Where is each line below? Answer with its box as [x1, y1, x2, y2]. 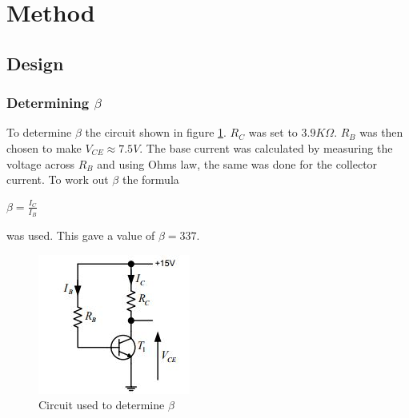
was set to [248, 124, 298, 141]
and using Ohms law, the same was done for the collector [97, 155, 378, 172]
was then [359, 124, 403, 141]
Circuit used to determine [38, 396, 165, 413]
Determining [6, 93, 90, 113]
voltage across [6, 155, 74, 172]
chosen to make [6, 139, 82, 156]
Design [6, 50, 64, 75]
